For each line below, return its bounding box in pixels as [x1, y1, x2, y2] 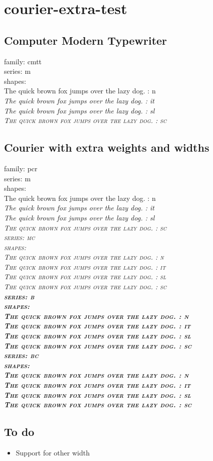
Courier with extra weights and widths [4, 140, 209, 155]
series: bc [4, 350, 39, 361]
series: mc [4, 232, 35, 243]
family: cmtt [4, 56, 42, 66]
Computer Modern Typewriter [4, 32, 167, 48]
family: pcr [4, 163, 38, 173]
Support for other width [16, 447, 90, 457]
